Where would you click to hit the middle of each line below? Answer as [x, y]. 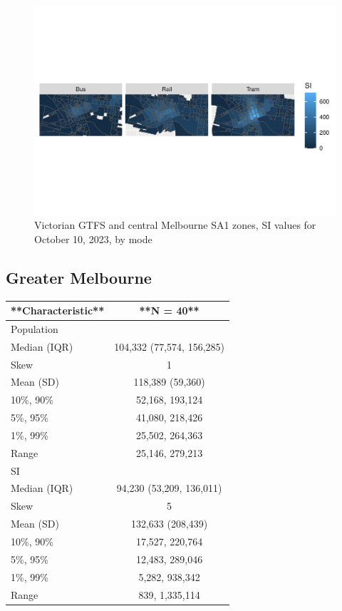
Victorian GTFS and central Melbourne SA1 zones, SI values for [175, 225]
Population [35, 328]
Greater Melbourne [79, 277]
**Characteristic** [58, 310]
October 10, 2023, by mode [93, 238]
